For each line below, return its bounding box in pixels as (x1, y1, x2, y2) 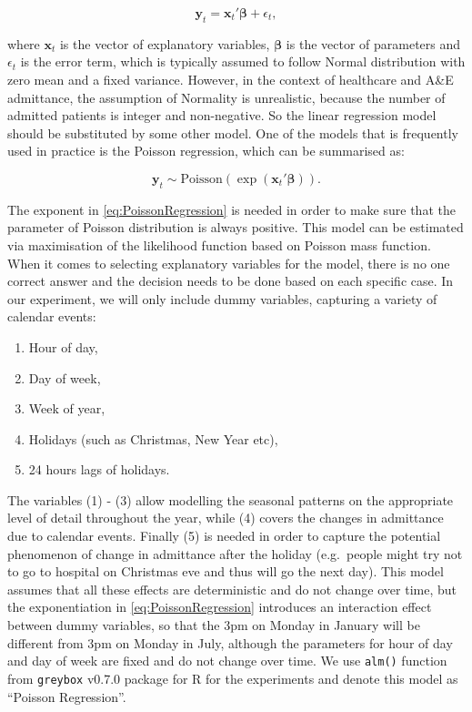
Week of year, (28, 399, 105, 418)
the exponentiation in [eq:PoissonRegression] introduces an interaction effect (7, 597, 432, 616)
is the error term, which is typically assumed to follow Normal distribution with (20, 52, 466, 71)
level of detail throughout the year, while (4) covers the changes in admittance (7, 508, 444, 527)
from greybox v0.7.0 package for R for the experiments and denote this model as (7, 668, 458, 687)
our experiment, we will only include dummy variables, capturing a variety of (7, 289, 437, 308)
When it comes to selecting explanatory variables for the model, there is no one (7, 253, 450, 272)
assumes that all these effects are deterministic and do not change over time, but (7, 579, 457, 598)
